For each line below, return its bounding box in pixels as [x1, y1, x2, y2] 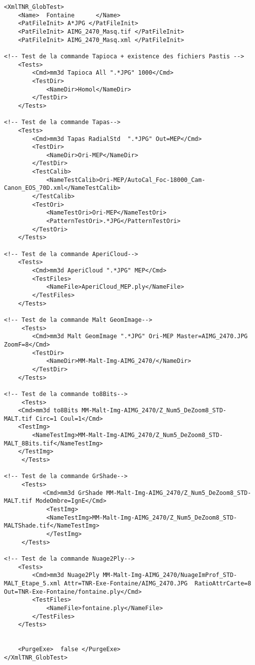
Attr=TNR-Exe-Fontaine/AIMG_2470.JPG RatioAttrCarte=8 [64, 579, 252, 587]
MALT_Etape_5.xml [4, 579, 61, 587]
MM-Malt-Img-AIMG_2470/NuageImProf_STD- [103, 572, 237, 579]
